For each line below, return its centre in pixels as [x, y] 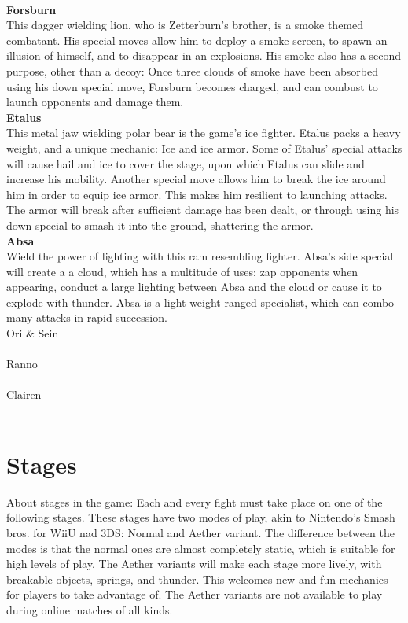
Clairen [24, 394]
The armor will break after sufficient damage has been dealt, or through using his [203, 210]
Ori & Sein [33, 333]
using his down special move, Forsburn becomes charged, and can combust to [192, 86]
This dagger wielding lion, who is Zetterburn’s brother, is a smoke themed [185, 25]
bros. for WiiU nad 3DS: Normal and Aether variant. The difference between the [201, 532]
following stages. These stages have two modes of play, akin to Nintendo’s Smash [201, 517]
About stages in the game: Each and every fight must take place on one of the [195, 501]
